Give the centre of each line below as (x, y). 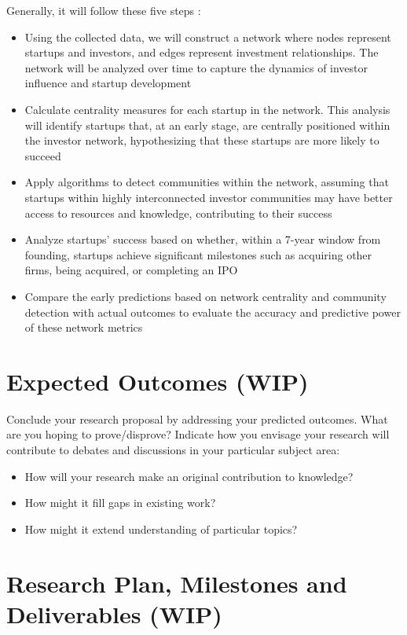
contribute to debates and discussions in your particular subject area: (173, 450)
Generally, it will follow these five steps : (104, 10)
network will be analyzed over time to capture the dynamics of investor (196, 67)
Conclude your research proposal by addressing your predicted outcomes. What (197, 418)
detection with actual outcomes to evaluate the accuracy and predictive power (213, 312)
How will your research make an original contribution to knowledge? (189, 476)
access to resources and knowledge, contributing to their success (178, 213)
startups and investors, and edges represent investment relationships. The (202, 52)
